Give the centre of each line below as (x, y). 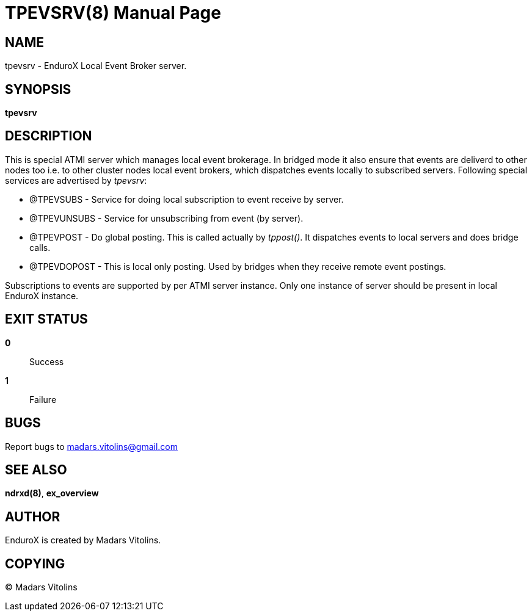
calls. (40, 247)
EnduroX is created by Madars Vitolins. (83, 540)
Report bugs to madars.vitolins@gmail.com (91, 446)
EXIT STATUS (46, 319)
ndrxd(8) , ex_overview (52, 493)
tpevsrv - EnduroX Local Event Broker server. (96, 66)
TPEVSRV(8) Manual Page (113, 13)
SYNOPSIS (38, 89)
